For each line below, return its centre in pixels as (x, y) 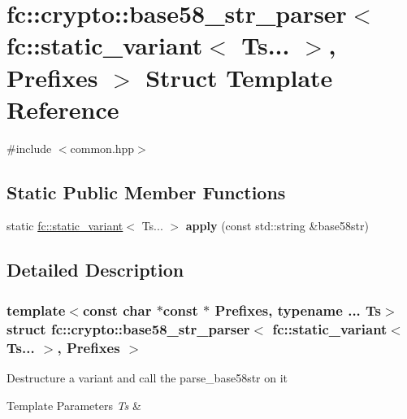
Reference (63, 109)
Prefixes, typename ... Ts (298, 310)
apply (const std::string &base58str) (277, 226)
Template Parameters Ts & (74, 405)
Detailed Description (95, 270)
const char (117, 310)
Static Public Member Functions (146, 192)
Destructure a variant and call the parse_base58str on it (147, 377)
